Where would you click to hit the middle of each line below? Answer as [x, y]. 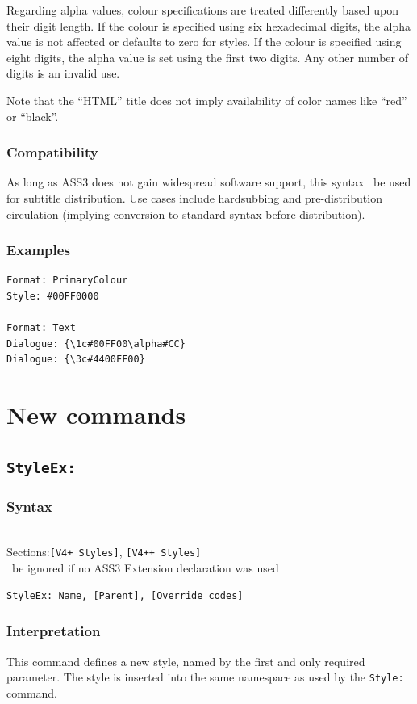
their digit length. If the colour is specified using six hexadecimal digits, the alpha [208, 25]
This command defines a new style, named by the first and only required [186, 661]
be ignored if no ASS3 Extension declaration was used [145, 568]
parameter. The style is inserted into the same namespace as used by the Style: [205, 677]
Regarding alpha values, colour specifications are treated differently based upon [203, 10]
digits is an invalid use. [63, 73]
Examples [38, 250]
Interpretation [54, 631]
